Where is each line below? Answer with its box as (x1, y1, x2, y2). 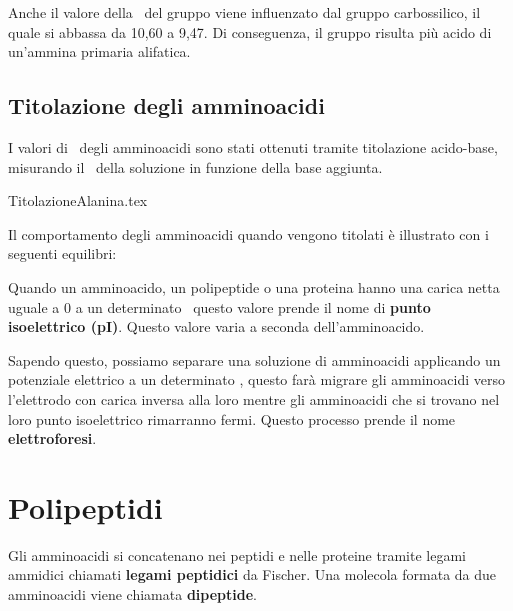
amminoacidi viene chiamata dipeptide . (8, 584, 257, 605)
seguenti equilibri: (8, 243, 117, 264)
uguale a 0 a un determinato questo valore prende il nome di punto (8, 296, 431, 317)
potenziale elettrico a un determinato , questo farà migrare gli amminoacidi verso (8, 369, 505, 390)
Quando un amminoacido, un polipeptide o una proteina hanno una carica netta (8, 276, 500, 297)
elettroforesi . (8, 428, 97, 449)
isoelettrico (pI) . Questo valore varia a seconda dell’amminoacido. (8, 316, 425, 337)
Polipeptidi (8, 486, 163, 527)
